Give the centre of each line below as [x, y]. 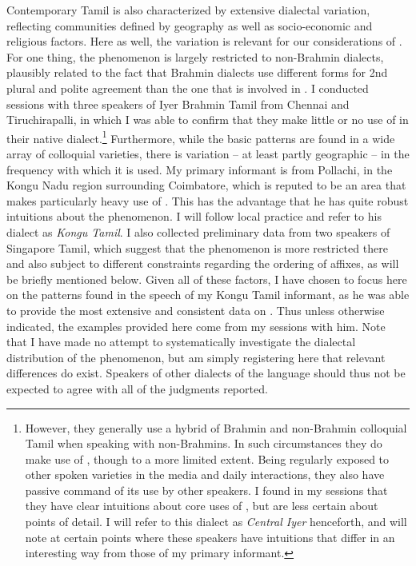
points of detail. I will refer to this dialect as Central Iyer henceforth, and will [216, 522]
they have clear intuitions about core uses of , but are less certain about [202, 506]
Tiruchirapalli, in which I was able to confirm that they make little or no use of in [208, 120]
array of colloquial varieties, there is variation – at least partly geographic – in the [208, 153]
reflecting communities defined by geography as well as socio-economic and [190, 25]
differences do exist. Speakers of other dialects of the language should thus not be [206, 373]
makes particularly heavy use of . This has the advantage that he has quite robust [208, 200]
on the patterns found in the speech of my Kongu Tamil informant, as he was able [208, 295]
